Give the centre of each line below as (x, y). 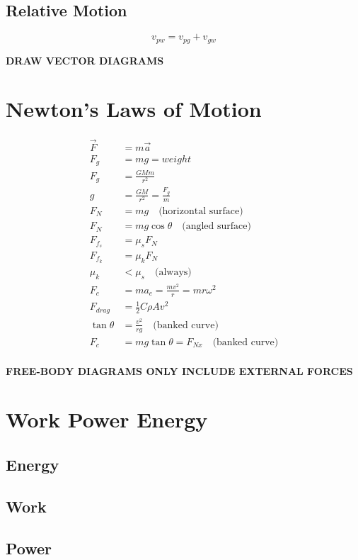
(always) (173, 272)
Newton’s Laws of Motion (134, 109)
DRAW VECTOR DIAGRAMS (85, 60)
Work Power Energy (107, 419)
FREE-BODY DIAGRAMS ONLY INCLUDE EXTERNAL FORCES (179, 370)
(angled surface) (216, 226)
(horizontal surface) (201, 212)
